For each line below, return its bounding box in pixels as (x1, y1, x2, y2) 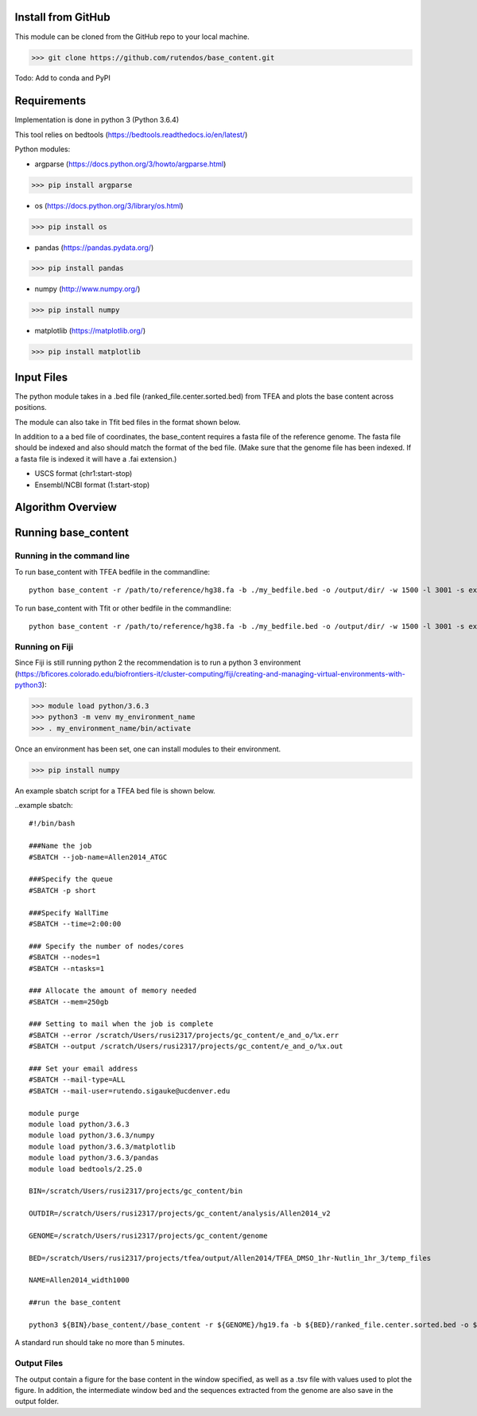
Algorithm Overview (14, 501, 117, 514)
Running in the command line (14, 550, 130, 561)
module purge (29, 1109, 79, 1118)
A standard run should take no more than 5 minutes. (14, 1338, 185, 1348)
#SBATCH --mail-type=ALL (29, 1075, 126, 1084)
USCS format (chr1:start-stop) (34, 469, 133, 478)
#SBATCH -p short (29, 886, 96, 895)
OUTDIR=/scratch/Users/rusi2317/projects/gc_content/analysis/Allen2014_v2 (29, 1209, 331, 1218)
